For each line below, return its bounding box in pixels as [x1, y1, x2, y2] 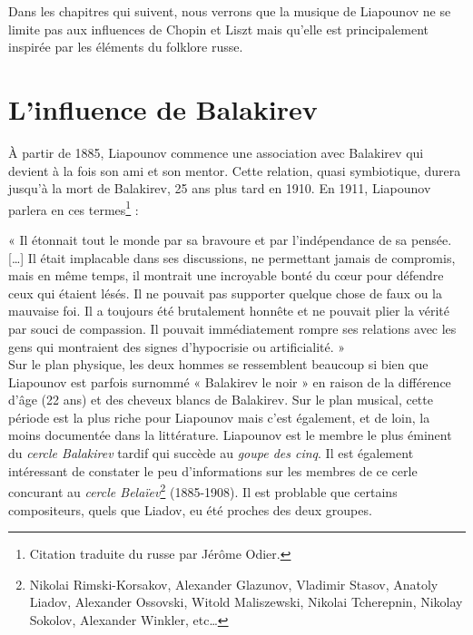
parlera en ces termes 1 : [8, 197, 139, 219]
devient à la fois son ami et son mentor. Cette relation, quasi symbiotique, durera [8, 161, 461, 180]
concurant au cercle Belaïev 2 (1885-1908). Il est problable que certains [8, 480, 398, 501]
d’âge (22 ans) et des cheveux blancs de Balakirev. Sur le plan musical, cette [8, 390, 433, 409]
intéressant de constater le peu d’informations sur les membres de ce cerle [8, 461, 418, 480]
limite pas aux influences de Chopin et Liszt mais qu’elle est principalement [8, 19, 429, 38]
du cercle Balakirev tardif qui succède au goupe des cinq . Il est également [8, 444, 414, 463]
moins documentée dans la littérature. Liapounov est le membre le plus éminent [8, 425, 452, 444]
